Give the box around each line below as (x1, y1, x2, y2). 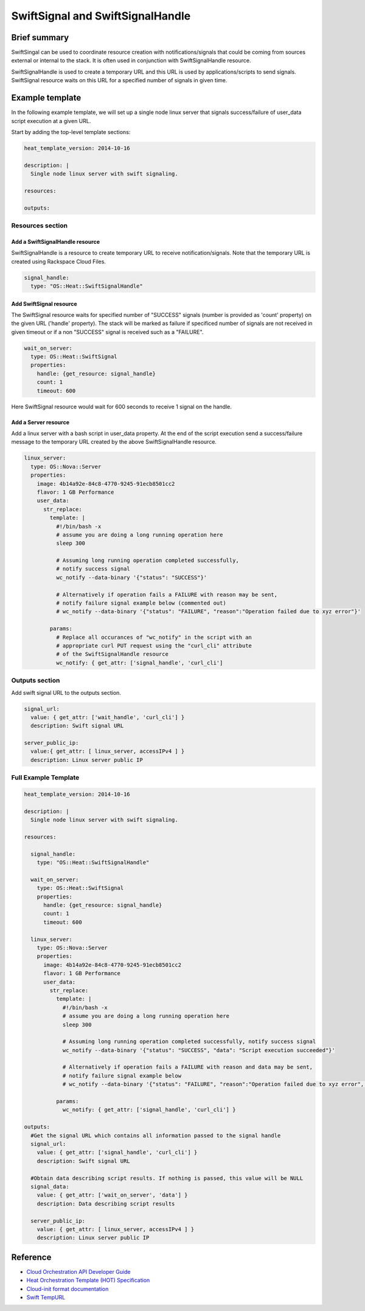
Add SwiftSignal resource (11, 300, 77, 307)
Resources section (11, 221, 68, 230)
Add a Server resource (11, 418, 70, 426)
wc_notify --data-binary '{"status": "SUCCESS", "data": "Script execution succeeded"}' (62, 1046, 336, 1054)
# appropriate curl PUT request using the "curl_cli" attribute (55, 642, 252, 649)
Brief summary (11, 32, 69, 43)
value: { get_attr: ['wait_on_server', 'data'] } (36, 1192, 188, 1199)
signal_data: (30, 1183, 69, 1190)
